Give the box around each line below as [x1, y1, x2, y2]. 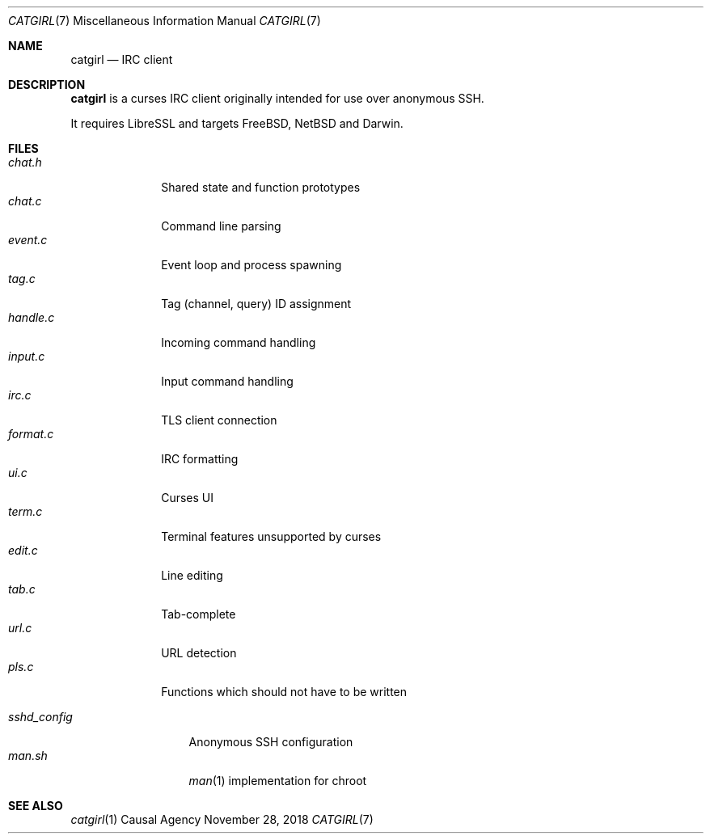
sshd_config [8, 710, 73, 724]
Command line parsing [161, 219, 281, 233]
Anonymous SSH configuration [188, 735, 353, 749]
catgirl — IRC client [70, 53, 173, 66]
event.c [8, 233, 48, 247]
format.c [8, 427, 54, 441]
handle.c [8, 310, 55, 324]
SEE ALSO [8, 799, 63, 813]
